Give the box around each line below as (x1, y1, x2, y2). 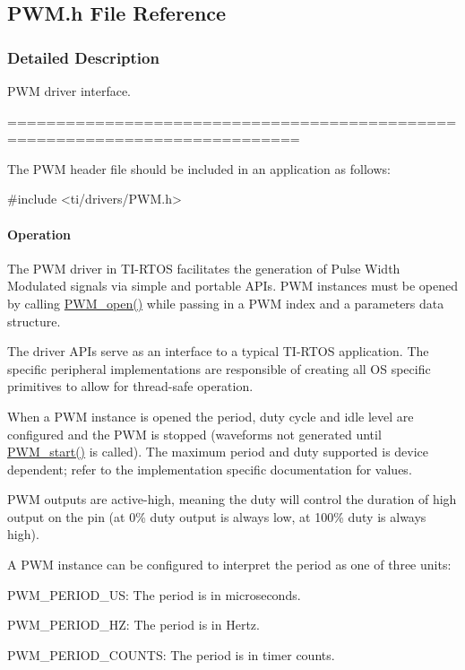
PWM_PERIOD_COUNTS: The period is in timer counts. (7, 645, 335, 664)
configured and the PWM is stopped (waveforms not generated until (7, 424, 382, 443)
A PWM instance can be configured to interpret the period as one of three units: (7, 555, 452, 574)
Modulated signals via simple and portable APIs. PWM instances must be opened (7, 276, 459, 295)
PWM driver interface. (7, 82, 131, 100)
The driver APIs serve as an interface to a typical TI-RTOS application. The (7, 342, 429, 361)
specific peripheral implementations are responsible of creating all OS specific (7, 359, 431, 378)
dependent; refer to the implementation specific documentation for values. (7, 459, 412, 478)
